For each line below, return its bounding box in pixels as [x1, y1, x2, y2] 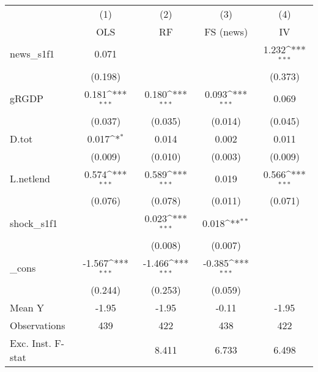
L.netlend [10, 171, 51, 185]
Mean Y [10, 300, 45, 314]
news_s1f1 [10, 46, 55, 61]
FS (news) [204, 24, 248, 39]
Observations [10, 318, 65, 332]
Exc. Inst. [10, 335, 51, 350]
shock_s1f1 [10, 215, 57, 230]
